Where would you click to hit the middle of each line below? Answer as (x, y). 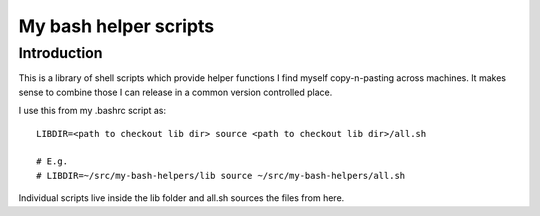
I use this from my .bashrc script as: (92, 111)
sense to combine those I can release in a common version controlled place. (175, 92)
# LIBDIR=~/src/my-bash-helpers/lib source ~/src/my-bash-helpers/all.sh (221, 175)
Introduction (60, 53)
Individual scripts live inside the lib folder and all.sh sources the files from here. (181, 198)
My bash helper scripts (116, 26)
